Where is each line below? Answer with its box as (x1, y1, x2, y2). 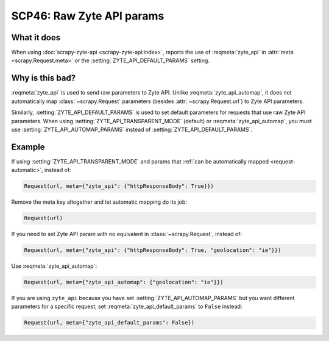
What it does (11, 32, 61, 43)
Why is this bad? (11, 73, 76, 84)
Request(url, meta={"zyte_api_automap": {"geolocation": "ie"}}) (24, 279, 224, 286)
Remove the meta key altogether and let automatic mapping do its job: (11, 198, 187, 206)
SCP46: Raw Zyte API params (11, 9, 164, 23)
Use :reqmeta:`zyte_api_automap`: (11, 262, 97, 270)
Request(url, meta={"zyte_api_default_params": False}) (24, 319, 195, 326)
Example (11, 142, 45, 152)
